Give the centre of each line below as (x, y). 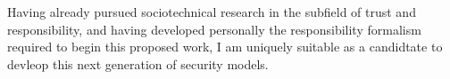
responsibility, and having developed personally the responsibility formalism (214, 29)
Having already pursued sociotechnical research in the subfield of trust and (212, 12)
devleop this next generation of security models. (138, 63)
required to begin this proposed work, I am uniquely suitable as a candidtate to (225, 47)
